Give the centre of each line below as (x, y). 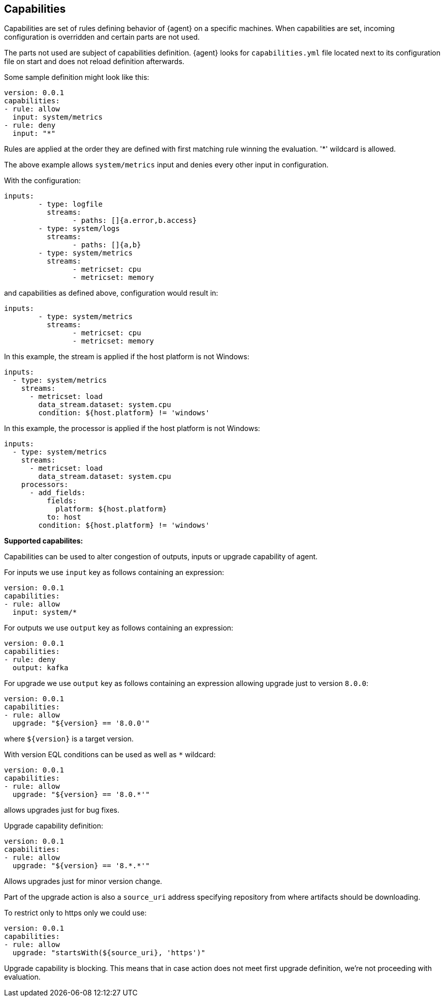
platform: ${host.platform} (111, 509)
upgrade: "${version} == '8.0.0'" (81, 723)
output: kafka (40, 668)
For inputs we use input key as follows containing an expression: (114, 573)
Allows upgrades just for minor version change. (83, 881)
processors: (45, 485)
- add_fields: (58, 493)
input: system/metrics (57, 117)
